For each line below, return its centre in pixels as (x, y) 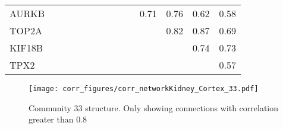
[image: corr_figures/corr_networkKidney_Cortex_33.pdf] (144, 89)
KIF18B (26, 48)
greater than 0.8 (58, 119)
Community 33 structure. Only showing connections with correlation (154, 107)
